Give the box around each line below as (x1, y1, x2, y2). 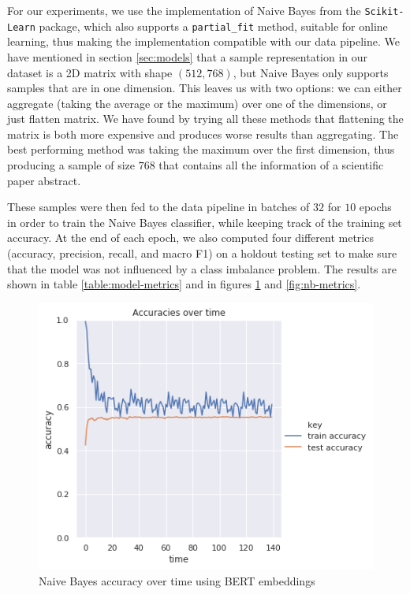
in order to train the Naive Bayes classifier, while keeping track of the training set (7, 213, 402, 230)
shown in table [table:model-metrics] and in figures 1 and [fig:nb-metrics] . (7, 276, 361, 292)
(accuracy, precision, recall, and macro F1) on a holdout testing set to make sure (7, 245, 397, 262)
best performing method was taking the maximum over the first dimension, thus (7, 141, 395, 158)
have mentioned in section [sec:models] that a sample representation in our (7, 48, 368, 65)
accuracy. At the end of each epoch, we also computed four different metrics (7, 229, 374, 246)
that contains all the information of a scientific (158, 157, 384, 173)
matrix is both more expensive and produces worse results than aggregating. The (7, 125, 399, 142)
